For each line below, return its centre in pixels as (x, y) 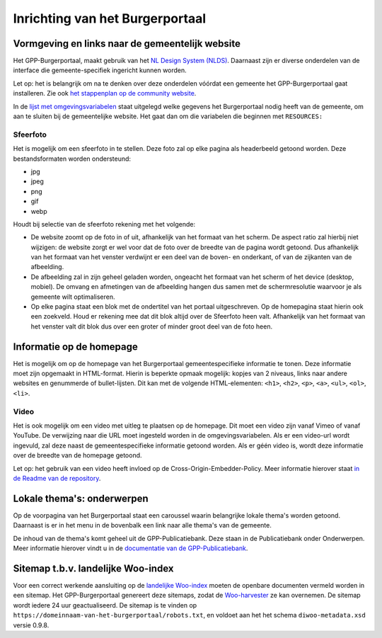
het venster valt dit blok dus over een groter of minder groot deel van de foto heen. (151, 326)
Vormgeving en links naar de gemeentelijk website (127, 44)
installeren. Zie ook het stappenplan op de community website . (105, 93)
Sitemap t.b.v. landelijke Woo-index (93, 568)
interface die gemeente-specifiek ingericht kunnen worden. (100, 70)
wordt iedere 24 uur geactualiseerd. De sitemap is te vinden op (105, 605)
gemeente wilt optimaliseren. (73, 297)
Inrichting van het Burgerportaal (110, 18)
